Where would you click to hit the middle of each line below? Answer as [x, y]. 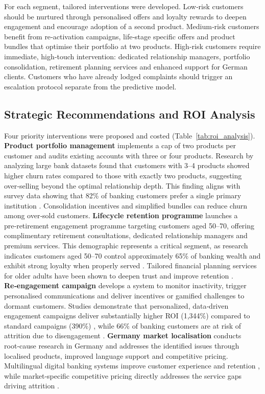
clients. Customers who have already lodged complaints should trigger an [118, 76]
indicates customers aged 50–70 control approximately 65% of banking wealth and [132, 255]
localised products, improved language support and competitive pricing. [116, 355]
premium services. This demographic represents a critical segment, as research [126, 246]
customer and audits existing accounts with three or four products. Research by [129, 155]
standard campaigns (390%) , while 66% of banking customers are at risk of [123, 325]
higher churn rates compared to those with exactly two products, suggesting [123, 175]
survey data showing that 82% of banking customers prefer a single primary [123, 195]
